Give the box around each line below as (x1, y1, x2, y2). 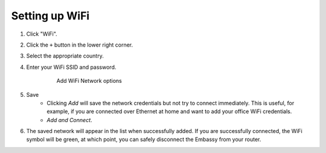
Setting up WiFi (11, 9, 90, 22)
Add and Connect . (46, 116, 93, 123)
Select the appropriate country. (26, 52, 104, 60)
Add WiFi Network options (56, 77, 122, 85)
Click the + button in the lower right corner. (26, 41, 133, 48)
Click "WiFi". (26, 30, 57, 37)
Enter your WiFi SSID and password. (26, 63, 117, 71)
